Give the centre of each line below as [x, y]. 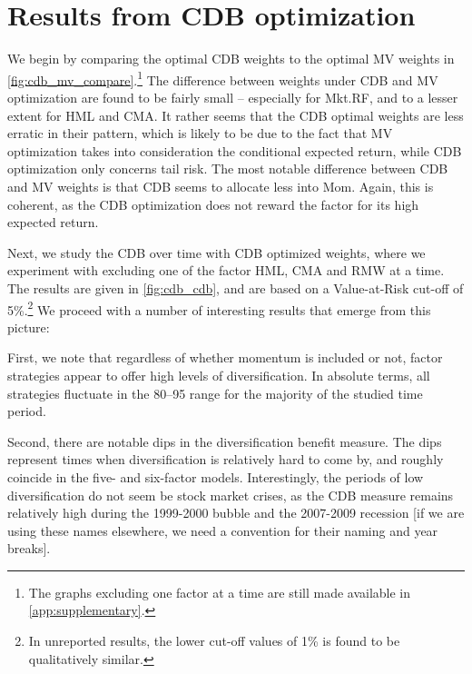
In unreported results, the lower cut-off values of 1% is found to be [214, 641]
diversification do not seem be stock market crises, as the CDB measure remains [231, 495]
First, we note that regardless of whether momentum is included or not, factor [225, 357]
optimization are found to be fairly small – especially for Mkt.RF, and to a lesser [233, 97]
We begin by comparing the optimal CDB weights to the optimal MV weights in [231, 59]
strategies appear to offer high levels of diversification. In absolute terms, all [219, 375]
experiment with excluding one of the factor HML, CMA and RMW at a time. [226, 270]
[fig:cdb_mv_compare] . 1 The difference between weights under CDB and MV [223, 78]
